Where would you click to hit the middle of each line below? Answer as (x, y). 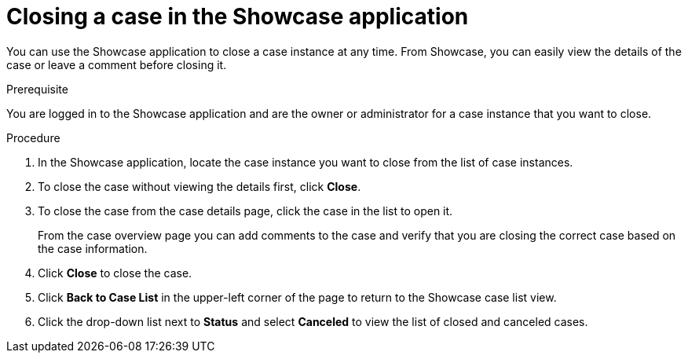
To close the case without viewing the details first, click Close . (199, 186)
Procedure (33, 137)
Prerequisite (37, 89)
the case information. (93, 248)
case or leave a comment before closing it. (117, 64)
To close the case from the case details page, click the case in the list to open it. (245, 211)
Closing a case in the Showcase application (238, 16)
